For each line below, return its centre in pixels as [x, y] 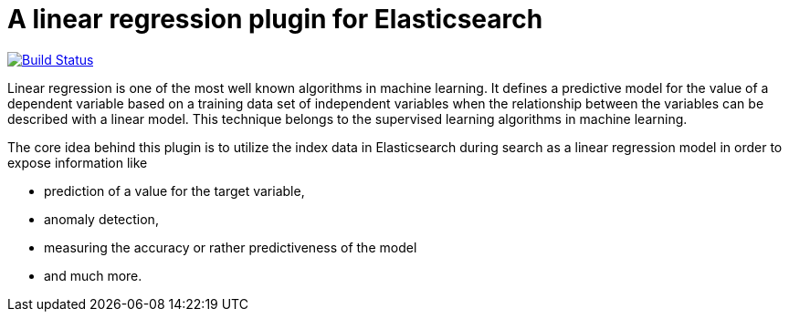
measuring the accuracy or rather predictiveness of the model [231, 247]
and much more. [93, 275]
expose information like [78, 162]
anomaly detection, [101, 219]
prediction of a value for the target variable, [174, 190]
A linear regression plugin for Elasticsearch [275, 19]
